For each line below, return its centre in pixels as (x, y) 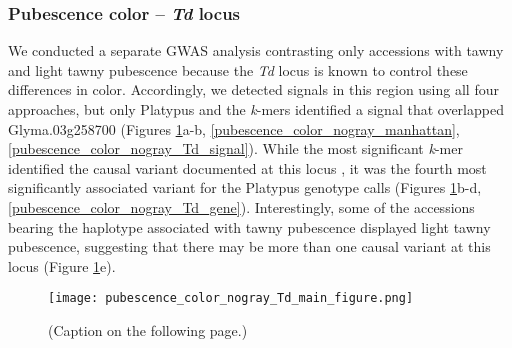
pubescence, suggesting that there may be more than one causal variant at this (249, 246)
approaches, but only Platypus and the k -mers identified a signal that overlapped (256, 109)
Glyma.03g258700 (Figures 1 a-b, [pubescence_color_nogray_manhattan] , (234, 128)
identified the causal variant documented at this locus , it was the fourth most (247, 167)
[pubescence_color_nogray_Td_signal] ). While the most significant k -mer (235, 148)
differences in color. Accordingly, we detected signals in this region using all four (253, 89)
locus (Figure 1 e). (62, 265)
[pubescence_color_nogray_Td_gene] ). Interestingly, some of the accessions (241, 206)
